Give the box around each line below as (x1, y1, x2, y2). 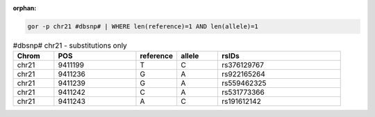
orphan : (12, 4, 37, 12)
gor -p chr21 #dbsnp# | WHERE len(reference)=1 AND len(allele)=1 (27, 22, 258, 30)
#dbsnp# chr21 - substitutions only (12, 41, 128, 51)
